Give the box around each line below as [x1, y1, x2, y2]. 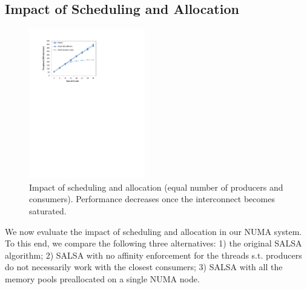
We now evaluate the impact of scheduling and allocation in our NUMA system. [5, 225, 302, 237]
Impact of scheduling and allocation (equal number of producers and [29, 180, 283, 193]
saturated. [29, 204, 67, 217]
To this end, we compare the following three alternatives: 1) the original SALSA [5, 237, 302, 250]
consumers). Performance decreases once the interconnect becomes [29, 192, 275, 205]
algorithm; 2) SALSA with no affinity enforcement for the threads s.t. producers [5, 248, 302, 261]
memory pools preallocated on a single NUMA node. [5, 272, 200, 285]
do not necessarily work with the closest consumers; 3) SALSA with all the [5, 260, 283, 273]
